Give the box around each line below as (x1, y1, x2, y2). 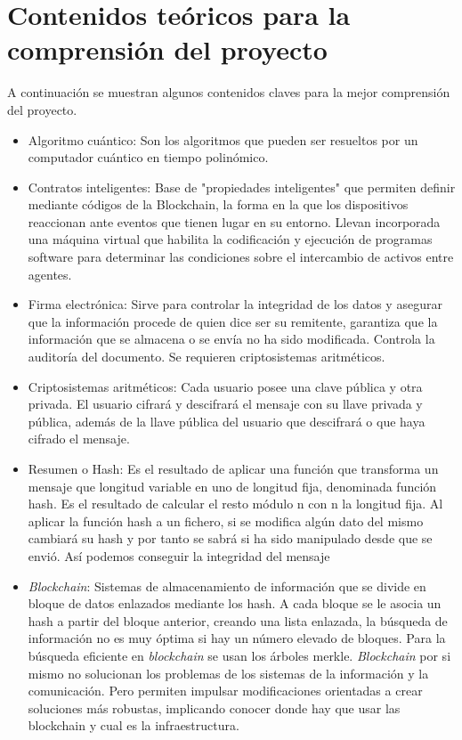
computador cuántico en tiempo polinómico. (28, 148, 269, 167)
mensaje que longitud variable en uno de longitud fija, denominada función (28, 476, 437, 495)
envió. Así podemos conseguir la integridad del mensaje (28, 546, 330, 565)
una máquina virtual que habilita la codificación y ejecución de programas (28, 230, 433, 248)
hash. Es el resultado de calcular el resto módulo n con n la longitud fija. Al (28, 494, 443, 513)
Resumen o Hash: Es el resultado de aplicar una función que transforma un (28, 459, 439, 477)
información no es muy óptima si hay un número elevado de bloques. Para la (28, 629, 446, 647)
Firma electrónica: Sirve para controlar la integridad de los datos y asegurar (28, 295, 442, 313)
